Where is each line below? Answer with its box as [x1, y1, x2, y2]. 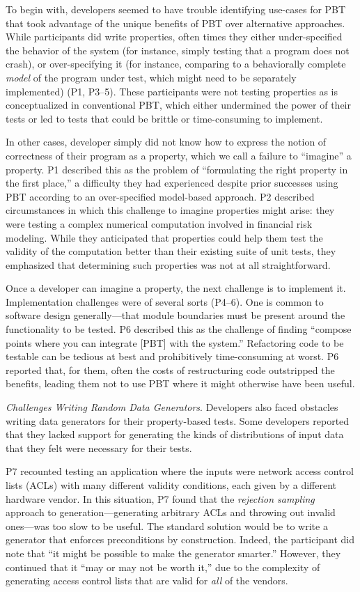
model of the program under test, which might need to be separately [6, 70, 297, 84]
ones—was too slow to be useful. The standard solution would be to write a [6, 518, 328, 533]
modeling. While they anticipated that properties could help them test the [6, 230, 323, 244]
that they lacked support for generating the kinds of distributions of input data [6, 427, 344, 442]
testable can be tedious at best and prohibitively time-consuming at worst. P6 [6, 349, 339, 364]
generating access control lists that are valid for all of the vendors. [6, 573, 288, 588]
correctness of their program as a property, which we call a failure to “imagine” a [6, 148, 352, 162]
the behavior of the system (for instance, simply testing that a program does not [6, 42, 350, 57]
